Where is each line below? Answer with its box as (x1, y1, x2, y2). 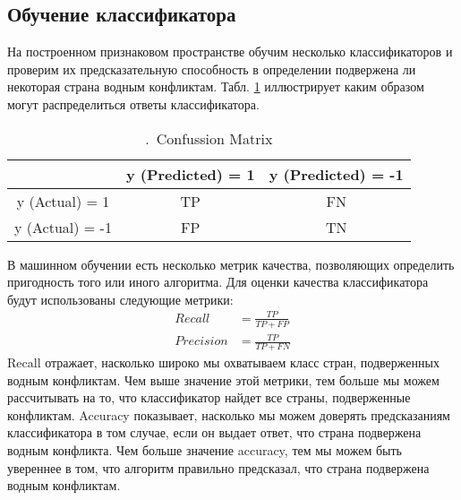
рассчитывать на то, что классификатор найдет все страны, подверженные (7, 388, 411, 407)
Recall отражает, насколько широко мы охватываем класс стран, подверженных (7, 353, 440, 372)
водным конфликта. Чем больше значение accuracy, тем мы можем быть (7, 441, 402, 460)
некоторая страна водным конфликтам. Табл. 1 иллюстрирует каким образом (7, 77, 424, 96)
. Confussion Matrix (145, 127, 273, 149)
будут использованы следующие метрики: (7, 289, 234, 308)
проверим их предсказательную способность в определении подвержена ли (7, 59, 416, 78)
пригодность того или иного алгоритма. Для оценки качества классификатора (7, 272, 429, 291)
